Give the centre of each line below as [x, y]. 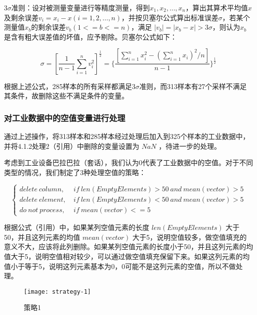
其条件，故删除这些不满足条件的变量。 [66, 96]
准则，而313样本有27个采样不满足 [193, 86]
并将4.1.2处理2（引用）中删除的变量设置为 [72, 146]
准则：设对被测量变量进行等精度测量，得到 [81, 7]
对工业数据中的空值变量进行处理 [65, 117]
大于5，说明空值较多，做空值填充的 [190, 237]
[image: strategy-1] [58, 292]
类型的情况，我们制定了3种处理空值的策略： [75, 172]
